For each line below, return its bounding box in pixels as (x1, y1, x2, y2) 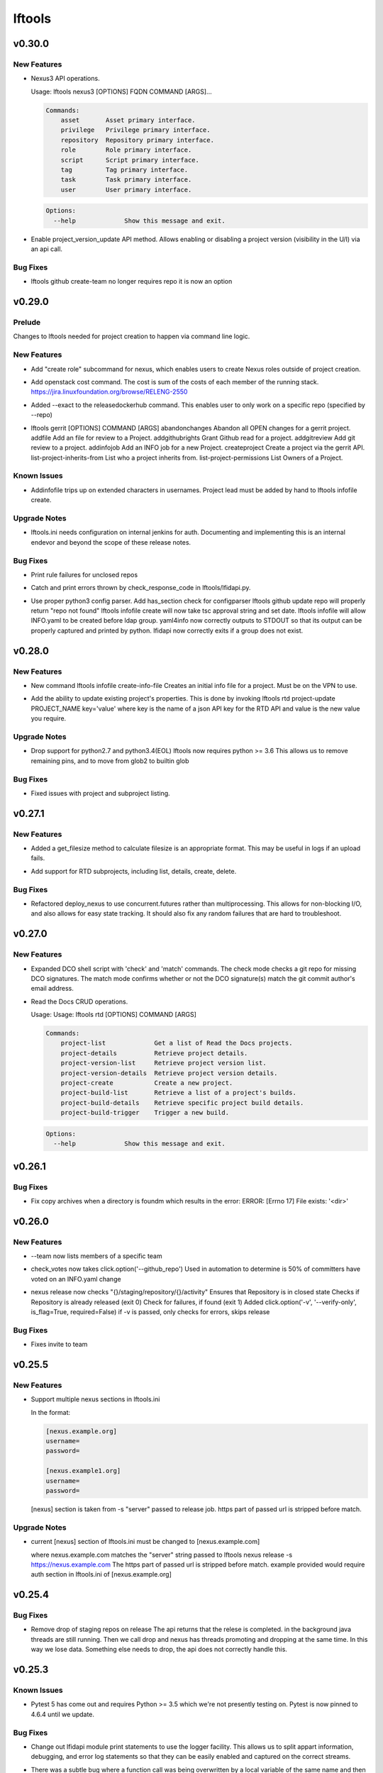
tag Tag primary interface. (60, 166, 188, 174)
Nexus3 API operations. (30, 74, 100, 83)
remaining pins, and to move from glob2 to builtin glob (30, 756, 189, 765)
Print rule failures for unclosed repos (30, 570, 138, 579)
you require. (30, 714, 67, 723)
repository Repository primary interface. (60, 135, 214, 144)
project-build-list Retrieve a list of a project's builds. (60, 1089, 297, 1097)
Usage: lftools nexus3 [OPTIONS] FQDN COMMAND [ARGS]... (30, 87, 212, 96)
